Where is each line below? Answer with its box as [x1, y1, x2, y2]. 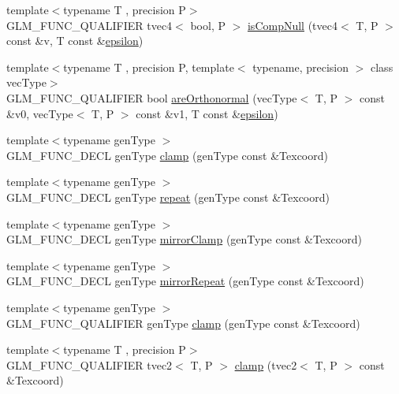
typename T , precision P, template [63, 58, 234, 75]
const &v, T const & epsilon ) [6, 32, 144, 49]
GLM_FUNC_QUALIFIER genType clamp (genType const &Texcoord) [6, 314, 360, 331]
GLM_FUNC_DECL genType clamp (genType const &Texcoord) [6, 147, 328, 163]
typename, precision [252, 58, 349, 75]
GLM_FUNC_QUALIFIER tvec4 [6, 17, 173, 33]
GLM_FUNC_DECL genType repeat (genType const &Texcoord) [6, 188, 330, 205]
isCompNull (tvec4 [247, 17, 337, 33]
